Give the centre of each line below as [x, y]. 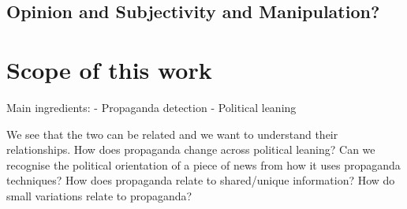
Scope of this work [109, 69]
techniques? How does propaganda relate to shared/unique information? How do [201, 180]
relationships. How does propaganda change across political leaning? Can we [191, 149]
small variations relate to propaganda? [99, 195]
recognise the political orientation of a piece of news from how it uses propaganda [203, 164]
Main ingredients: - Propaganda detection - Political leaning [151, 107]
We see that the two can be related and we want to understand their [172, 134]
